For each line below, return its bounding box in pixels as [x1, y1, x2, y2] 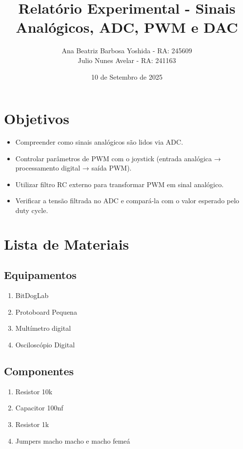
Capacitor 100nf [15, 403, 63, 413]
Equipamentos [4, 267, 77, 282]
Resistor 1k [15, 419, 49, 429]
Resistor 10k [15, 386, 53, 396]
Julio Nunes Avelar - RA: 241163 [78, 55, 176, 65]
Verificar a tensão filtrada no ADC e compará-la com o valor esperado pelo [15, 195, 240, 206]
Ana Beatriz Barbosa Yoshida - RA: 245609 [61, 45, 192, 56]
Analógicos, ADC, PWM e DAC [16, 17, 238, 37]
